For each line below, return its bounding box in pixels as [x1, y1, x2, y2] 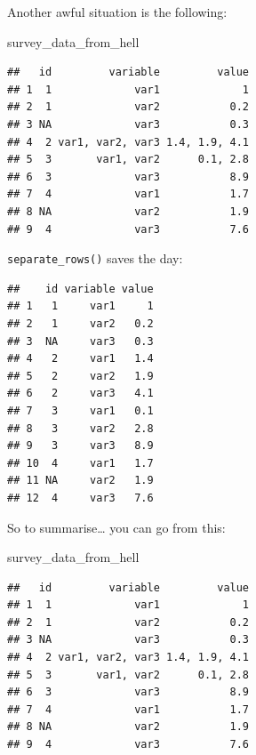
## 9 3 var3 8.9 [7, 439, 154, 453]
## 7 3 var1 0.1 [7, 404, 154, 417]
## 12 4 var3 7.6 [7, 491, 154, 504]
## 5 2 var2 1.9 [7, 369, 154, 382]
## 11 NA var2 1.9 [7, 474, 154, 487]
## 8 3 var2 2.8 [7, 422, 154, 435]
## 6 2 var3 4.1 [7, 387, 154, 400]
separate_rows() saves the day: [7, 249, 183, 268]
